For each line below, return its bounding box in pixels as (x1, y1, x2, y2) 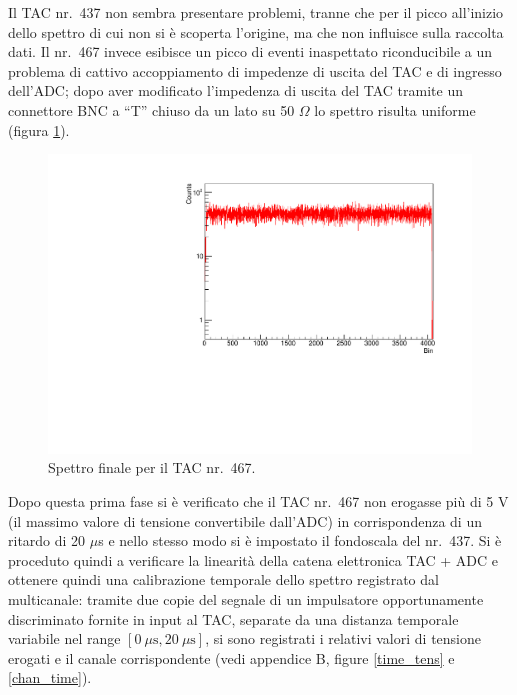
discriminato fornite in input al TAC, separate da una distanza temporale (8, 608, 459, 629)
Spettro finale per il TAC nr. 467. (48, 457, 256, 478)
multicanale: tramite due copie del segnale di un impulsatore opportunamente (8, 588, 484, 609)
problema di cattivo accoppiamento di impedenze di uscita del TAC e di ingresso (8, 60, 502, 81)
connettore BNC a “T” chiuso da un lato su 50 (8, 99, 295, 120)
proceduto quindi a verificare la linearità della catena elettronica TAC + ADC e (8, 549, 498, 570)
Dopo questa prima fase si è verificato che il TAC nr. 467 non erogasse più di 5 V (8, 491, 509, 511)
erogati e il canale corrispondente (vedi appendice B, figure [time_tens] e (8, 647, 455, 668)
